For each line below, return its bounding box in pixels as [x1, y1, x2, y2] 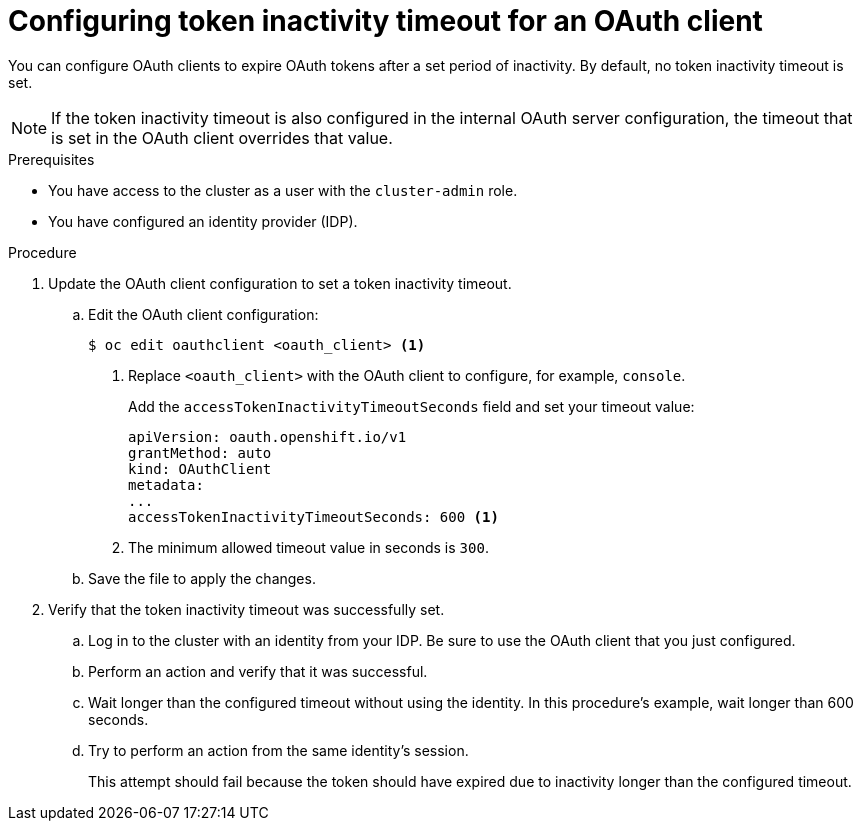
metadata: [128, 476, 204, 493]
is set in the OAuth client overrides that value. [51, 127, 393, 148]
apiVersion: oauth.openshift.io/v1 [128, 428, 407, 445]
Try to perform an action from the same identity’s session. [88, 741, 469, 759]
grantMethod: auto [128, 444, 272, 461]
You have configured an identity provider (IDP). [48, 212, 358, 230]
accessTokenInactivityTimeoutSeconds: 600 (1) [128, 508, 499, 525]
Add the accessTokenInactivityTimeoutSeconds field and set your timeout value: [128, 397, 695, 415]
